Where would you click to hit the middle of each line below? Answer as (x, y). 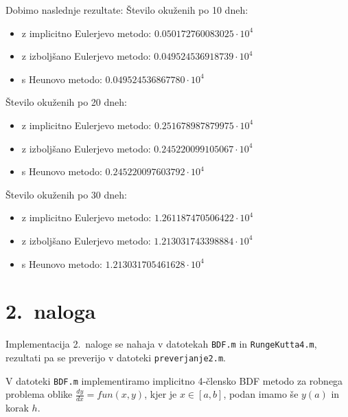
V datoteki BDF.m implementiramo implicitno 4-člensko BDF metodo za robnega (174, 380)
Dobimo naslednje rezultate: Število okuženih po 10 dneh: (127, 10)
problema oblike (39, 394)
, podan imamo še (261, 394)
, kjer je (161, 394)
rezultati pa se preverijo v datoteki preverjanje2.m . (116, 357)
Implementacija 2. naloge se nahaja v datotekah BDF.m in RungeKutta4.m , (161, 344)
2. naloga (51, 311)
